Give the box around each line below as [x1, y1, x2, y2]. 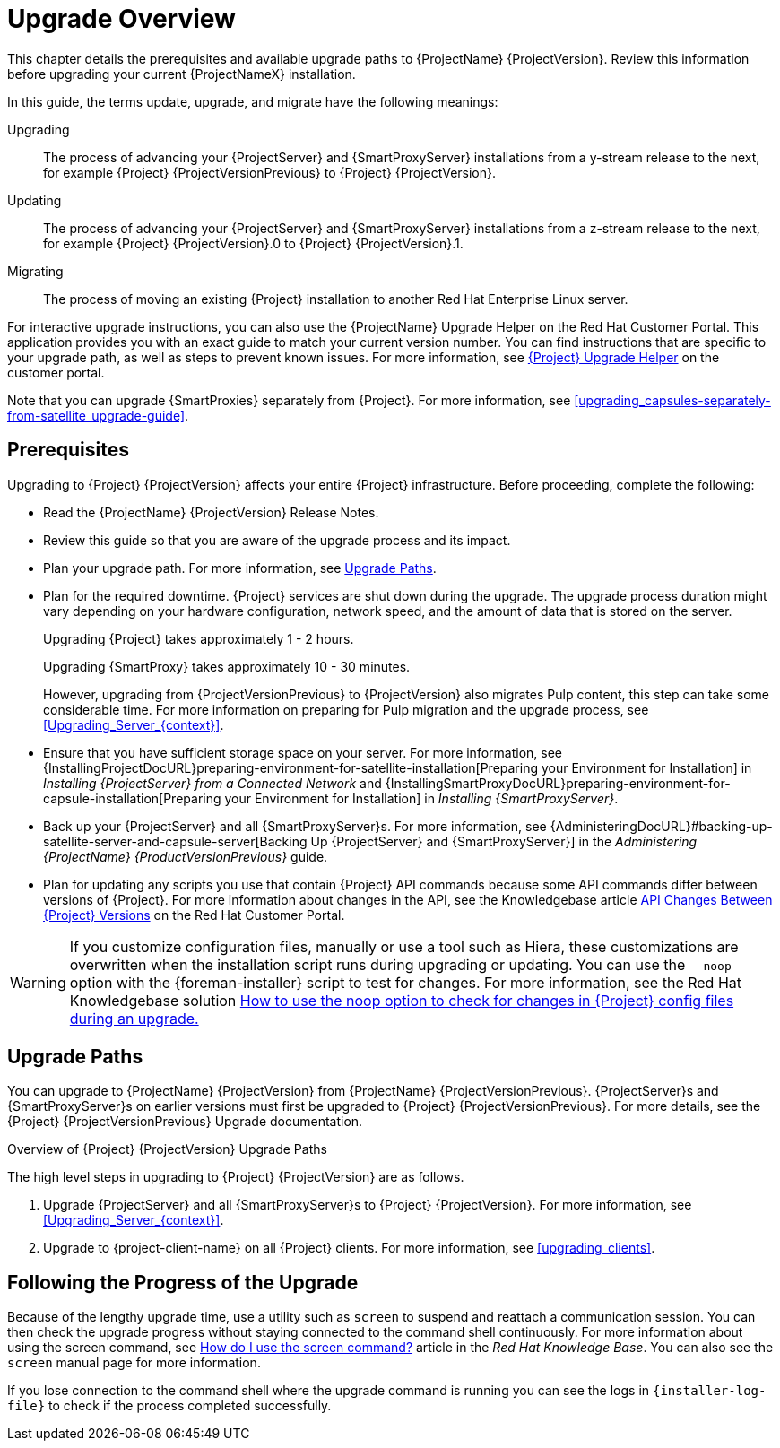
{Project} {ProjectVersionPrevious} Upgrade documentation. [7, 1114, 363, 1130]
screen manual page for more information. [7, 1355, 261, 1371]
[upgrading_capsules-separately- [574, 392, 771, 408]
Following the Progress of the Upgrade [7, 1270, 359, 1294]
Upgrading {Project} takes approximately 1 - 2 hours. [43, 630, 354, 646]
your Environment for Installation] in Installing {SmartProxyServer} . [224, 790, 619, 806]
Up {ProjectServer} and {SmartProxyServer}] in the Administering [310, 833, 698, 849]
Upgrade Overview [7, 4, 236, 34]
